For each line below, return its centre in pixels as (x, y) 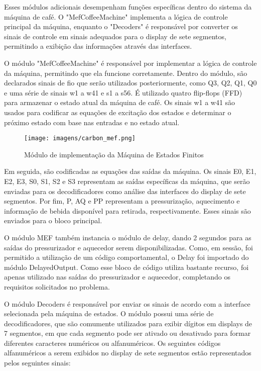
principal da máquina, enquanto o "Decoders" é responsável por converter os (121, 26)
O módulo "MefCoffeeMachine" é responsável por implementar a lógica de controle (130, 63)
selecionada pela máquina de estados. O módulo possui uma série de (109, 313)
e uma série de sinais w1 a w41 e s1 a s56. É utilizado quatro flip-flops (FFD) (123, 92)
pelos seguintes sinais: (37, 363)
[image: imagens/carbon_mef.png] (80, 138)
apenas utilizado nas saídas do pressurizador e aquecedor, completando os (117, 277)
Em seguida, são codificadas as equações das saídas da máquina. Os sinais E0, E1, (130, 171)
